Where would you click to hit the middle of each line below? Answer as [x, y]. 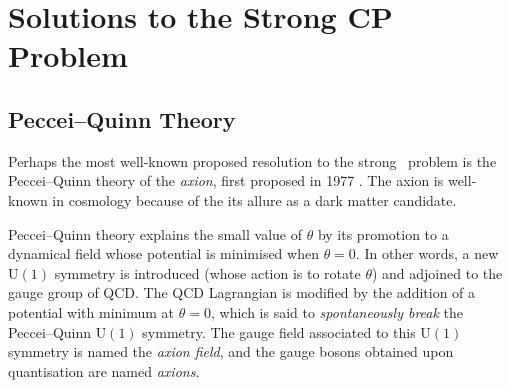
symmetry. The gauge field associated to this [279, 331]
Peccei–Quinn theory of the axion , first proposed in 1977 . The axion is [226, 180]
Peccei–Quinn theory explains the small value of [155, 233]
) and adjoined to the [437, 272]
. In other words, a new [427, 253]
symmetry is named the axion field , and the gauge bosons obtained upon [231, 351]
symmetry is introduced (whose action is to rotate [207, 272]
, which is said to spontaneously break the [337, 311]
